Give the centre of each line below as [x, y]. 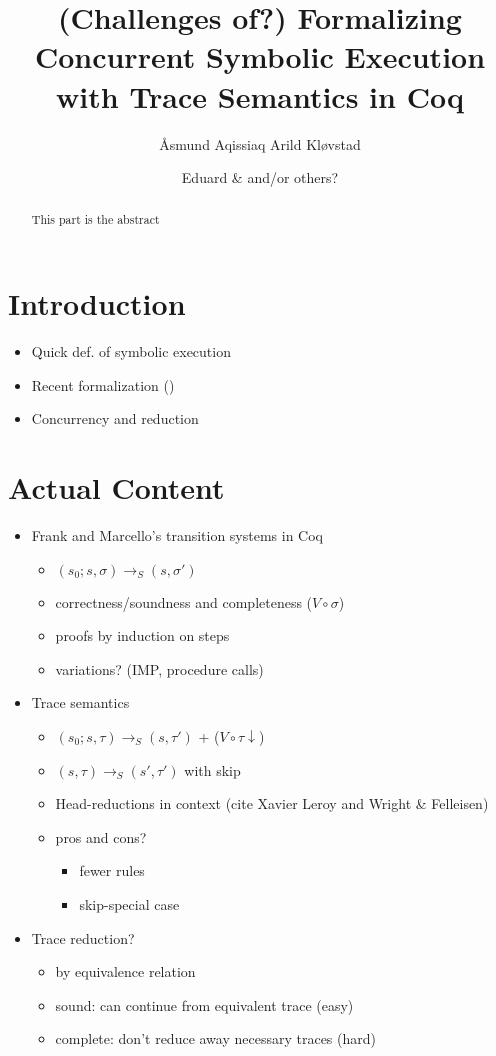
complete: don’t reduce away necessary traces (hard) [215, 1038]
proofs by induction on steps [142, 635]
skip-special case [129, 903]
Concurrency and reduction [115, 418]
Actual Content [116, 487]
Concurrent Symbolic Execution [260, 56]
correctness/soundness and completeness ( [184, 601]
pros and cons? [101, 836]
